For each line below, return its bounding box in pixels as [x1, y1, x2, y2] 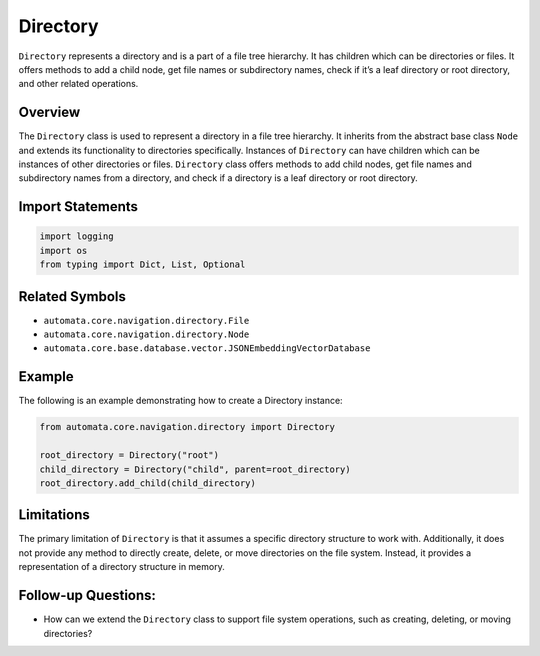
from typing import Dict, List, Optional [39, 259, 246, 270]
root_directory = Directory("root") [39, 450, 220, 461]
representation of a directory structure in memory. [18, 561, 225, 573]
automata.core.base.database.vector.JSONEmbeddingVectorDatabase [43, 343, 371, 354]
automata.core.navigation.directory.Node [43, 329, 250, 340]
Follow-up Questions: [18, 587, 157, 604]
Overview [18, 104, 81, 121]
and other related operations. [18, 78, 139, 90]
